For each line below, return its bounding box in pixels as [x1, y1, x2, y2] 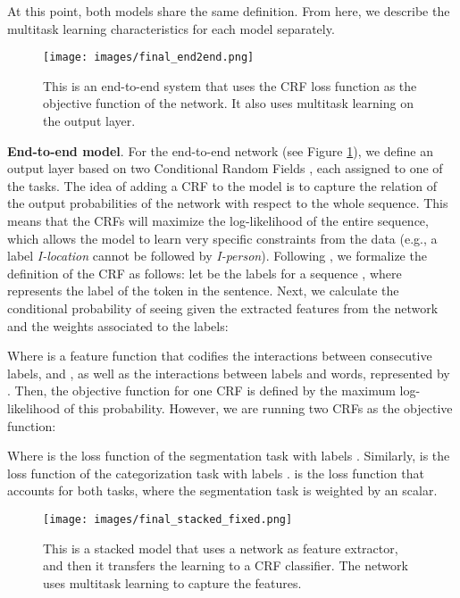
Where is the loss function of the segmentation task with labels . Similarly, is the [7, 446, 450, 465]
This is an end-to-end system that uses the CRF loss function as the [43, 76, 417, 95]
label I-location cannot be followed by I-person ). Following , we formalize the [7, 246, 427, 265]
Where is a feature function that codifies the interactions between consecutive [7, 346, 432, 365]
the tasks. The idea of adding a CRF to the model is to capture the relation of [7, 176, 437, 195]
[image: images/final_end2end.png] [43, 51, 255, 64]
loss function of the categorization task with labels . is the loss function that [7, 463, 424, 482]
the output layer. [43, 112, 136, 130]
